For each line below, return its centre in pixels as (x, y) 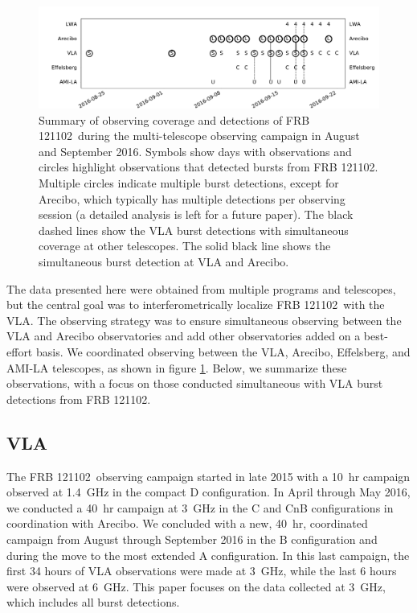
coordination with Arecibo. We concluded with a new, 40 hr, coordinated (187, 523)
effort (20, 352)
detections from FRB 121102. (79, 399)
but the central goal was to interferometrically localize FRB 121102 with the (196, 304)
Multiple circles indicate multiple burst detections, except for (189, 183)
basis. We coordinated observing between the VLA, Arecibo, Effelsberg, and (223, 352)
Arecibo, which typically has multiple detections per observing (192, 198)
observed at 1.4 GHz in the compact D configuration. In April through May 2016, (208, 492)
